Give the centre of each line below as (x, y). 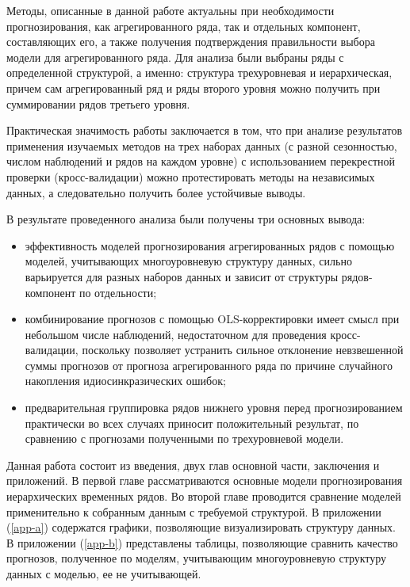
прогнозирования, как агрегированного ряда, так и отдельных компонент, (184, 26)
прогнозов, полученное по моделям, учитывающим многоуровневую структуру (197, 558)
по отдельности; (118, 292)
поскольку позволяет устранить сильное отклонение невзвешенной (243, 350)
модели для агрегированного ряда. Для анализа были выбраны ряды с (175, 57)
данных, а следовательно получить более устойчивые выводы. (156, 192)
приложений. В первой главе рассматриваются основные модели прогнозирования (205, 480)
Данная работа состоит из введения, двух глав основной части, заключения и (193, 465)
